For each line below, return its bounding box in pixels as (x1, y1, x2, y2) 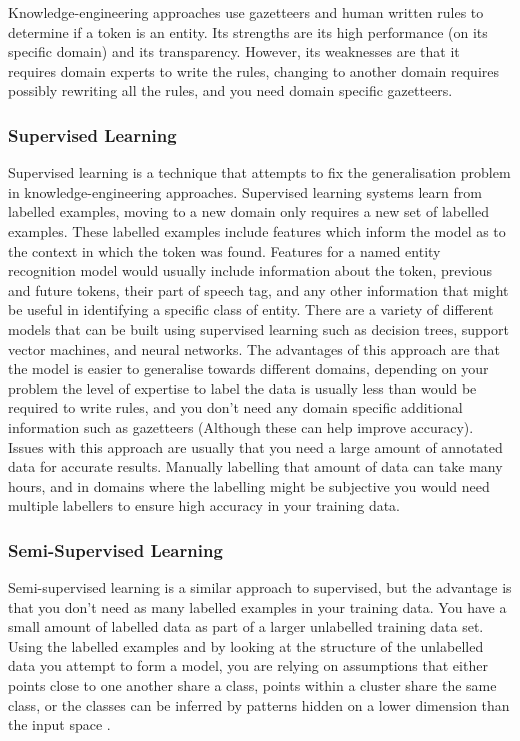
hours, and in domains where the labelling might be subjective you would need (8, 475, 490, 496)
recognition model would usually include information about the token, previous (8, 260, 493, 281)
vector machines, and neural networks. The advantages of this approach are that (8, 338, 501, 359)
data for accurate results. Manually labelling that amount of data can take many (8, 456, 503, 477)
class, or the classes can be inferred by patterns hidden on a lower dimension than (8, 694, 510, 715)
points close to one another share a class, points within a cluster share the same (8, 675, 497, 696)
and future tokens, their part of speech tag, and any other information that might (8, 279, 509, 300)
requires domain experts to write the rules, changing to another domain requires (8, 60, 500, 81)
